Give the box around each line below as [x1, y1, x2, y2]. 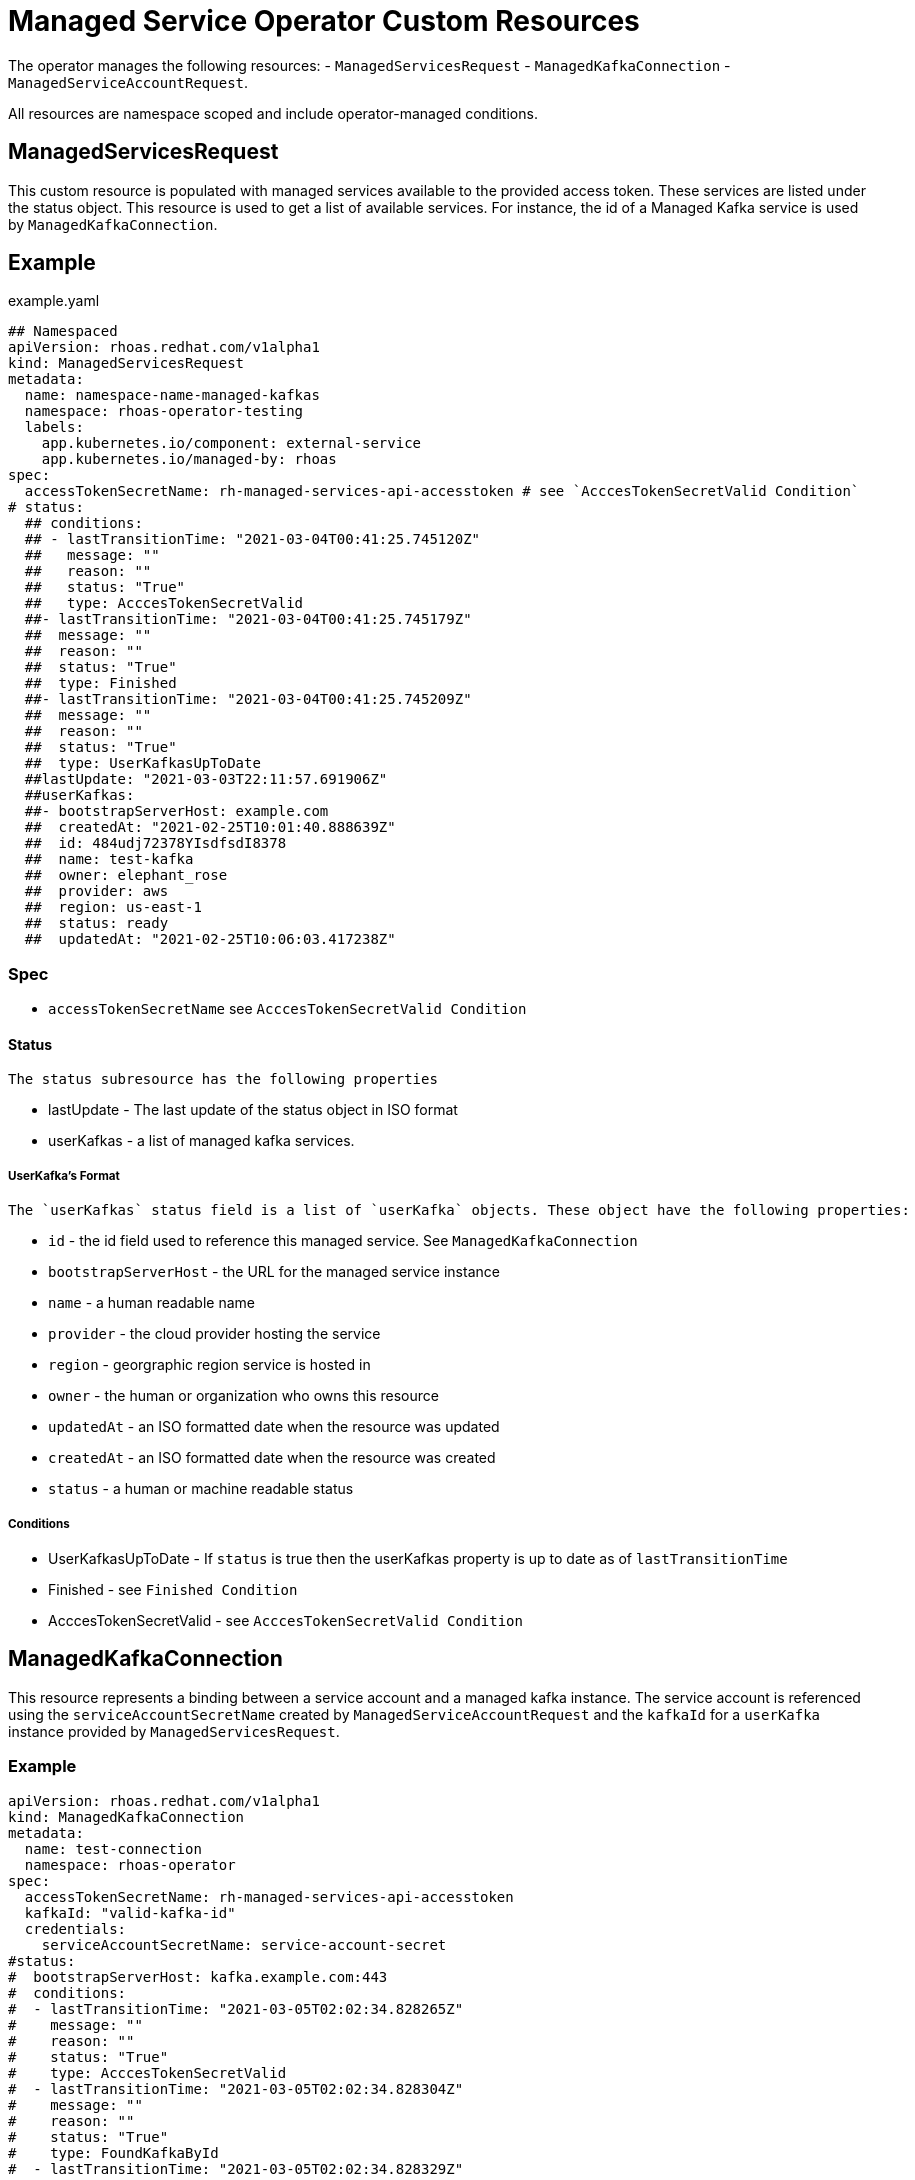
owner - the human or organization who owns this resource [48, 1387, 439, 1405]
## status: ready [24, 915, 169, 932]
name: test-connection [24, 1840, 202, 1857]
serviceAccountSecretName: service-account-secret [41, 1936, 447, 1953]
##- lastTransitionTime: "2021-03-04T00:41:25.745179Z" [24, 611, 472, 628]
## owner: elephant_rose [24, 867, 228, 884]
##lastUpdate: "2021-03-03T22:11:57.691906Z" [24, 771, 388, 788]
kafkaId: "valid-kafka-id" [24, 1904, 236, 1921]
